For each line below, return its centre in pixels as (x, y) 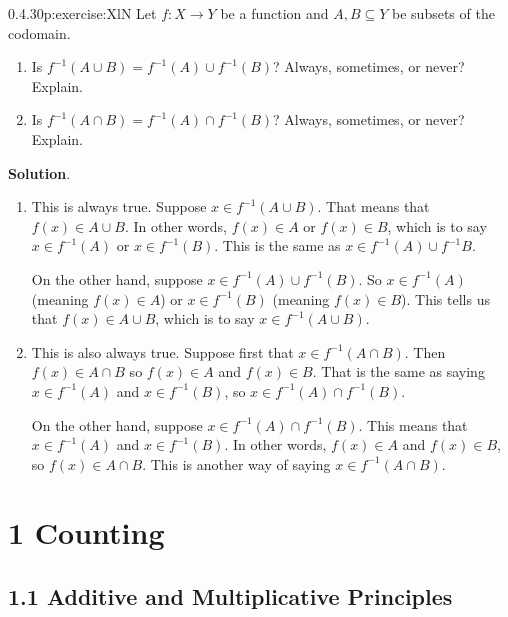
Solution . (39, 172)
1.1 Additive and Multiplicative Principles (230, 596)
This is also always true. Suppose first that (162, 351)
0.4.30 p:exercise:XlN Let (82, 13)
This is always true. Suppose (119, 206)
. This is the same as (277, 245)
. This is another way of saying (236, 463)
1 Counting (86, 532)
